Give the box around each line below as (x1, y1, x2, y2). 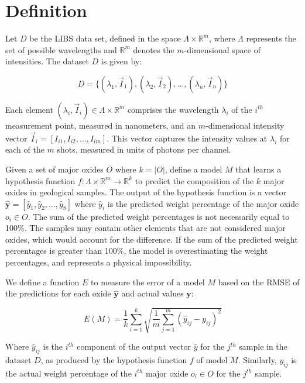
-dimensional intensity (205, 119, 285, 131)
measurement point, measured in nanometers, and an (5, 119, 196, 131)
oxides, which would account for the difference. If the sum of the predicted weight (5, 233, 298, 245)
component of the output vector (77, 340, 191, 353)
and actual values (121, 287, 184, 299)
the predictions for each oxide (5, 287, 111, 299)
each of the (5, 143, 44, 156)
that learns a (235, 163, 282, 175)
